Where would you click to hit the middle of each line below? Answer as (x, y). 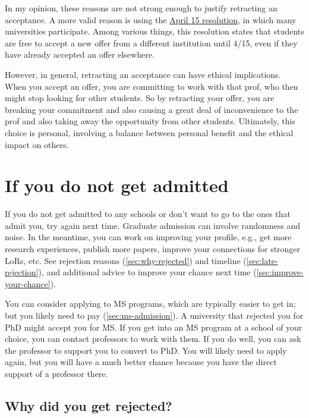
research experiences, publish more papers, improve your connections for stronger (153, 249)
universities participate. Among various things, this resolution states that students (154, 31)
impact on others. (37, 144)
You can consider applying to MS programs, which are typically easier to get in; (150, 304)
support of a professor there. (56, 373)
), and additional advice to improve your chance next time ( (147, 272)
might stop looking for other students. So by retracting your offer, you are (140, 98)
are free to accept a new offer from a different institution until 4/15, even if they (151, 43)
